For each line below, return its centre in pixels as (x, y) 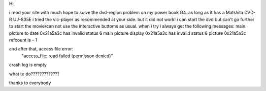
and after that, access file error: (41, 49)
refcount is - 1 (23, 40)
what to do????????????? (34, 74)
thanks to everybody (30, 83)
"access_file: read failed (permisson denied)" (67, 56)
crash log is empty (28, 65)
